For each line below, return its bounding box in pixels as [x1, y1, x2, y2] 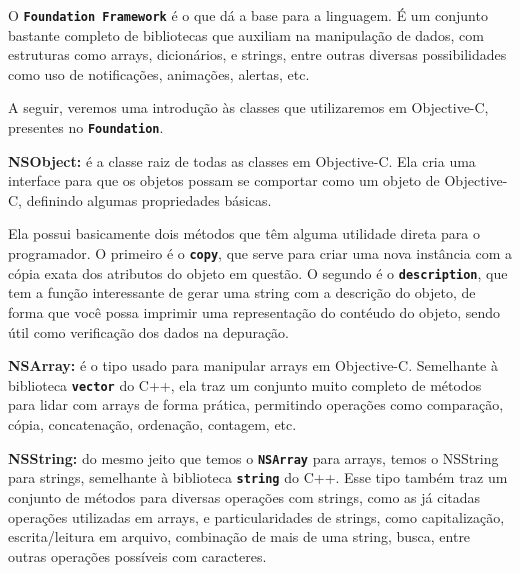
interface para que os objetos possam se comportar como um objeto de [8, 170, 440, 191]
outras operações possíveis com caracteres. [8, 545, 267, 566]
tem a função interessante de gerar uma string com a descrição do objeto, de [8, 282, 476, 303]
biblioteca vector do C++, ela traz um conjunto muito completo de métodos [8, 374, 482, 395]
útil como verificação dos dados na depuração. [8, 321, 290, 342]
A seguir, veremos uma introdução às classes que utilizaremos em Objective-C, [8, 97, 489, 118]
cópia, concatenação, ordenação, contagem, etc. [8, 414, 297, 434]
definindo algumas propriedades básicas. [26, 189, 272, 210]
